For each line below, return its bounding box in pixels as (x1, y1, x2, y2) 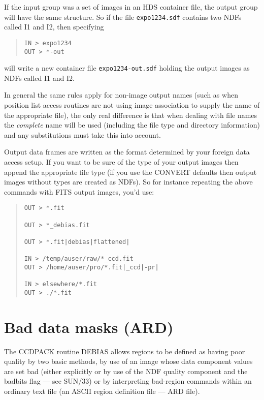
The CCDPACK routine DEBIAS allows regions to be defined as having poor (4, 346, 245, 356)
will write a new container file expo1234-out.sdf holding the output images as (4, 63, 250, 73)
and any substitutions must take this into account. (4, 129, 161, 140)
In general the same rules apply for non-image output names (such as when (4, 89, 238, 100)
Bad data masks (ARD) (4, 316, 174, 337)
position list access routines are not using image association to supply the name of (4, 100, 260, 110)
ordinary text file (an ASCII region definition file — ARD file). (4, 386, 200, 396)
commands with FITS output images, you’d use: (4, 186, 154, 197)
